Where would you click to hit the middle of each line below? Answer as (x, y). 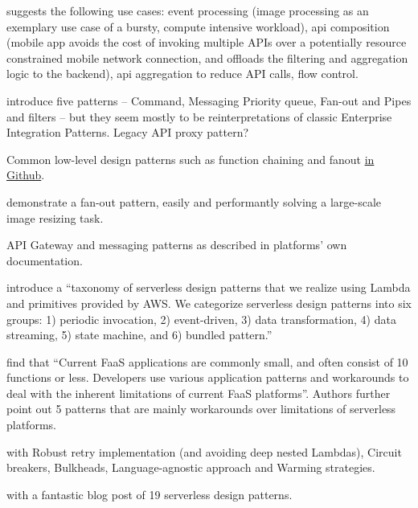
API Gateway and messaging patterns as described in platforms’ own (177, 245)
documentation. (45, 260)
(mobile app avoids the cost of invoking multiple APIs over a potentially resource (207, 42)
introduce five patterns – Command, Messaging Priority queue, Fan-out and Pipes (209, 100)
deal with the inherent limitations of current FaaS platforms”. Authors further (199, 393)
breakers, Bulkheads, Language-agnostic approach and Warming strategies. (191, 467)
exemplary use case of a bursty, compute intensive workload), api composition (198, 26)
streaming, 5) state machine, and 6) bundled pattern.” (139, 335)
